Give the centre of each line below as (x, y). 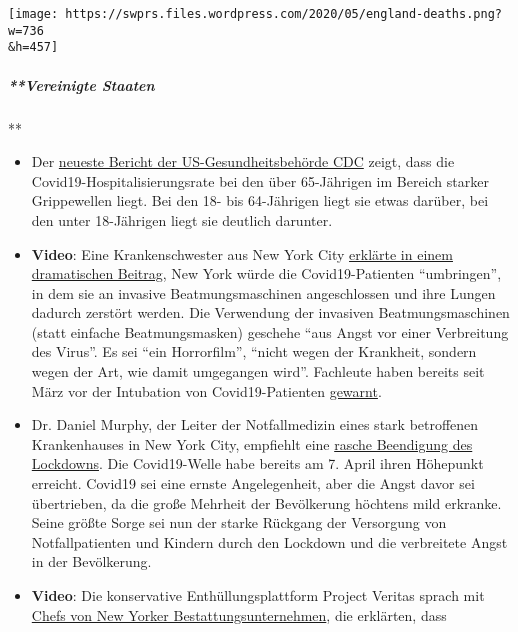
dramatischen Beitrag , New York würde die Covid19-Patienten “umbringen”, (266, 273)
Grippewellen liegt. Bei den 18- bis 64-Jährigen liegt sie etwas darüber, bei (260, 200)
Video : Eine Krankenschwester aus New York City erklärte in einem (242, 253)
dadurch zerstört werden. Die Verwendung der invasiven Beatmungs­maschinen (270, 312)
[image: (33, 14)
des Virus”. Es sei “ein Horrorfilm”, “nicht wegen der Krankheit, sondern (254, 351)
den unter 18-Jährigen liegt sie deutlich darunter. (182, 219)
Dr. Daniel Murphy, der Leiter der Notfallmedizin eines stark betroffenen (255, 424)
